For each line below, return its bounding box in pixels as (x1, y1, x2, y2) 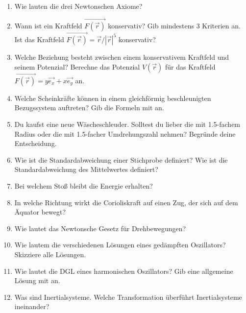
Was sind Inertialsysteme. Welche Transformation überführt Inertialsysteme (14, 291, 242, 302)
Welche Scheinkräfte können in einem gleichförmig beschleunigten (14, 93, 211, 103)
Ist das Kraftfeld (14, 34, 64, 45)
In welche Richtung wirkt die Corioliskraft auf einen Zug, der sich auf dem (14, 197, 238, 207)
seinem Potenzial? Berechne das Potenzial (14, 61, 140, 72)
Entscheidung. (14, 138, 57, 148)
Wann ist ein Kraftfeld (14, 20, 82, 30)
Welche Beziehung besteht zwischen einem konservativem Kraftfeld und (14, 52, 229, 62)
